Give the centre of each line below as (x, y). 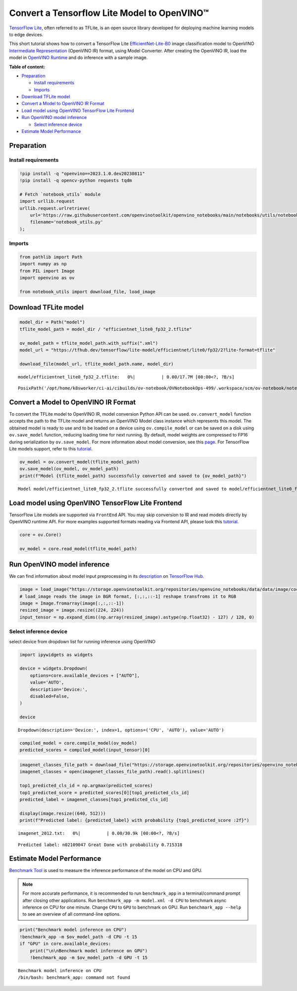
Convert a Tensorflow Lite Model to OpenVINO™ (109, 13)
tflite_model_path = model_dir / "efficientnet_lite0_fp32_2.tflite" (106, 329)
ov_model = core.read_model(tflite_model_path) (78, 549)
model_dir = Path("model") (52, 322)
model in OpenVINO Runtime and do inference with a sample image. (78, 58)
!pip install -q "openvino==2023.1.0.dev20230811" (82, 173)
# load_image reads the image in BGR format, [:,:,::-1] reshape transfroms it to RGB (128, 596)
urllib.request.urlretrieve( (55, 208)
